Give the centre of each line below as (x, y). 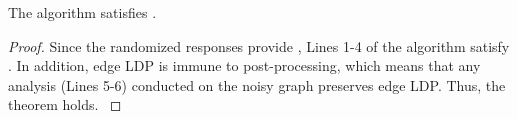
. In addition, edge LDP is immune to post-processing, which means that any (244, 65)
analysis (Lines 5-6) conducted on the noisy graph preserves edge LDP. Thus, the (257, 84)
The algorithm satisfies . (82, 12)
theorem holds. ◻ (65, 104)
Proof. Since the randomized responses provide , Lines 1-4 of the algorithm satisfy (259, 45)
